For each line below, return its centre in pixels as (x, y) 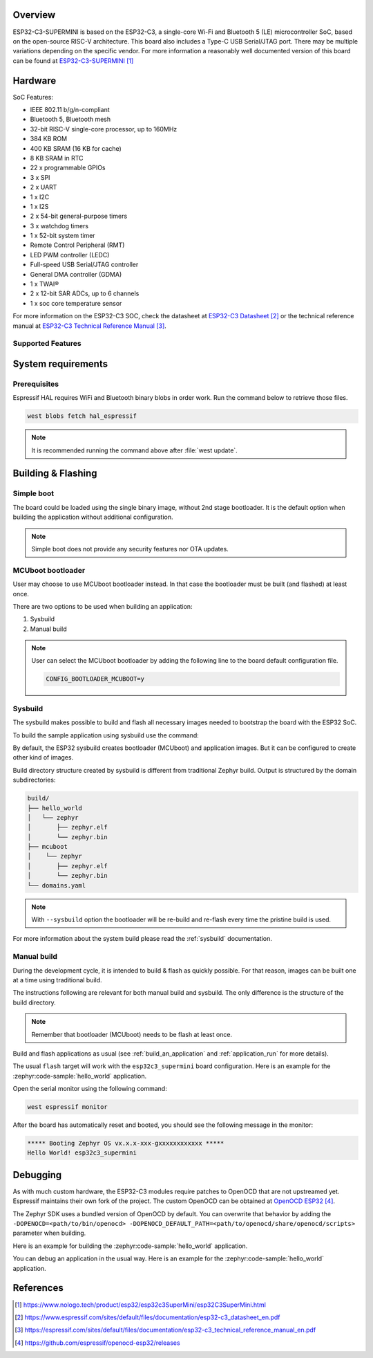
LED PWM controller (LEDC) (70, 255)
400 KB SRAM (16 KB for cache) (76, 148)
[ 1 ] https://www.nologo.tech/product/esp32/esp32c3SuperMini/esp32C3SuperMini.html (140, 1305)
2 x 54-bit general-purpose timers (79, 216)
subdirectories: (34, 780)
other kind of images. (43, 758)
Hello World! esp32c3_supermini (82, 1153)
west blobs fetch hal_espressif (82, 416)
